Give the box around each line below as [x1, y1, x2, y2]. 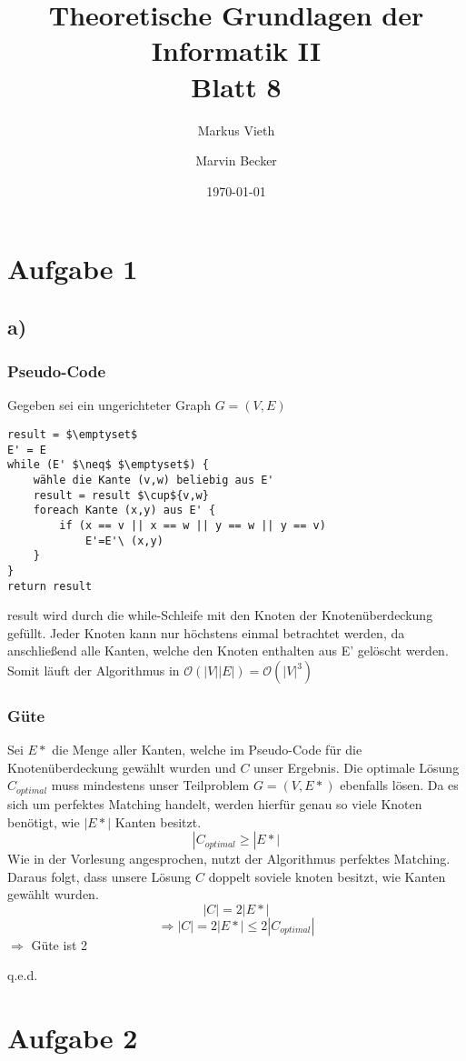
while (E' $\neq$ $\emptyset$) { [7, 458, 209, 472]
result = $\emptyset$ [7, 428, 138, 442]
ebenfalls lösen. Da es [340, 776, 459, 795]
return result [7, 579, 93, 593]
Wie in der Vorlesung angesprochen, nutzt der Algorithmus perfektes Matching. [7, 849, 451, 868]
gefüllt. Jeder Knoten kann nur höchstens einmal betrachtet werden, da [7, 623, 405, 642]
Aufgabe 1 [7, 250, 138, 287]
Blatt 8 [191, 67, 282, 105]
